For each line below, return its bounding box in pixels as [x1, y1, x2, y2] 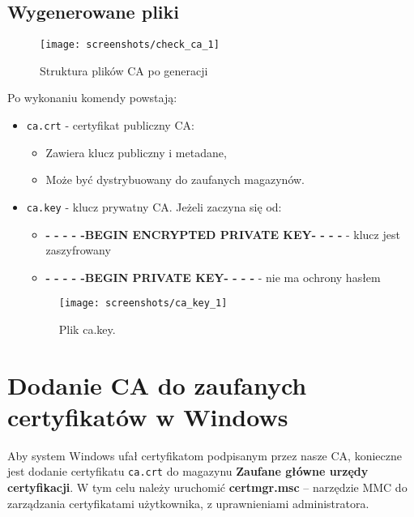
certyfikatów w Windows [7, 399, 288, 433]
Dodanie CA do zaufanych [7, 368, 307, 401]
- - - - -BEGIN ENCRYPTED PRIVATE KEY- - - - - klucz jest [45, 225, 400, 242]
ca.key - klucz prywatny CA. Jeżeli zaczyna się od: [26, 198, 282, 215]
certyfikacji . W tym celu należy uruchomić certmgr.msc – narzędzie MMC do [7, 479, 408, 496]
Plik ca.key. [58, 320, 116, 337]
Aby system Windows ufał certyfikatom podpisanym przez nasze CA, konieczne [7, 446, 402, 464]
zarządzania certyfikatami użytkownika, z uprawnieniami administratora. [7, 494, 369, 511]
